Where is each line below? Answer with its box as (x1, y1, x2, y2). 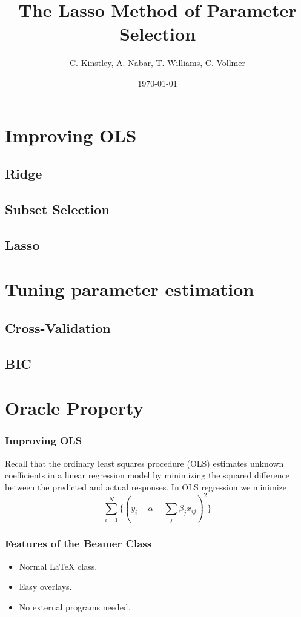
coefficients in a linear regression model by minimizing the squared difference (5, 469, 289, 481)
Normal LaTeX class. (19, 559, 98, 572)
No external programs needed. (19, 600, 131, 613)
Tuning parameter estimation (5, 277, 254, 302)
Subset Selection (5, 199, 110, 218)
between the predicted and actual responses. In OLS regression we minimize (5, 480, 287, 493)
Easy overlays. (19, 580, 72, 593)
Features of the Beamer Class (5, 536, 152, 551)
